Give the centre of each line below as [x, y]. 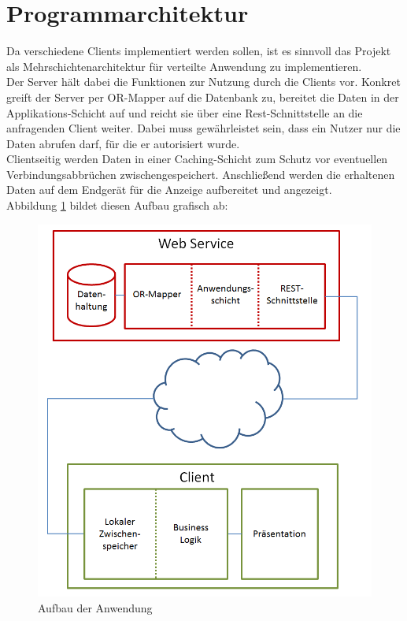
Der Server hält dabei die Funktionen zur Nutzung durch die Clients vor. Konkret [203, 82]
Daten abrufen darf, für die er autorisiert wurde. [123, 143]
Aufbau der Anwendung [95, 607]
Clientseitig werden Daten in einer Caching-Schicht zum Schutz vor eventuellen [197, 159]
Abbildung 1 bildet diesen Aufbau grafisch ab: [117, 205]
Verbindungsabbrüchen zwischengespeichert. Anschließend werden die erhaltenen [201, 174]
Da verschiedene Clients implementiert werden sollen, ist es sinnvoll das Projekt [199, 51]
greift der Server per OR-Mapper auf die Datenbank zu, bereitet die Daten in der [203, 97]
